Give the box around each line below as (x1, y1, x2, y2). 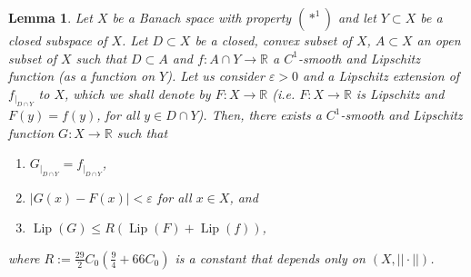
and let (337, 8, 376, 26)
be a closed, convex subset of (195, 31, 352, 49)
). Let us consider (166, 66, 265, 85)
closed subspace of (8, 31, 107, 49)
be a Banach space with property (112, 8, 292, 26)
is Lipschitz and (356, 84, 445, 103)
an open (416, 31, 461, 49)
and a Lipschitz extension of (303, 66, 460, 85)
